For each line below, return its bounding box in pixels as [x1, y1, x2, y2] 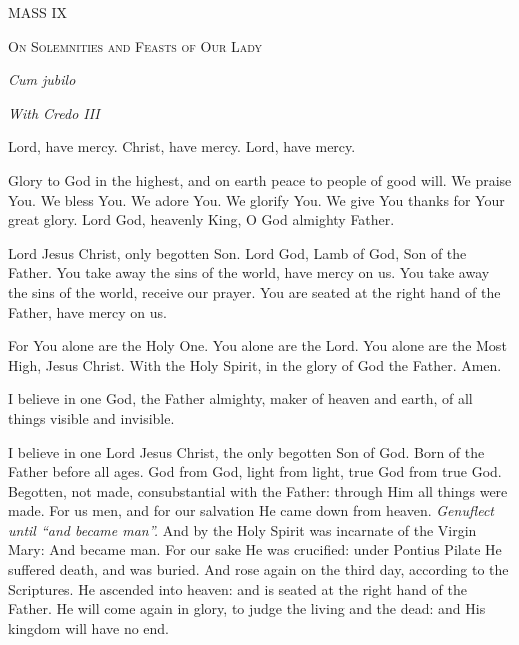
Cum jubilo [8, 69, 76, 90]
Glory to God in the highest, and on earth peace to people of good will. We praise [8, 169, 512, 190]
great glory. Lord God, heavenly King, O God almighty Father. [8, 209, 395, 230]
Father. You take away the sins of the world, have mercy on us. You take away [8, 262, 490, 283]
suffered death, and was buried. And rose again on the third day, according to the [8, 559, 509, 580]
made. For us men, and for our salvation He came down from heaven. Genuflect [8, 500, 494, 521]
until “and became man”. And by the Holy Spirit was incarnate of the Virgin [8, 519, 477, 540]
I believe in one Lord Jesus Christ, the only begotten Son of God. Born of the [8, 441, 485, 462]
